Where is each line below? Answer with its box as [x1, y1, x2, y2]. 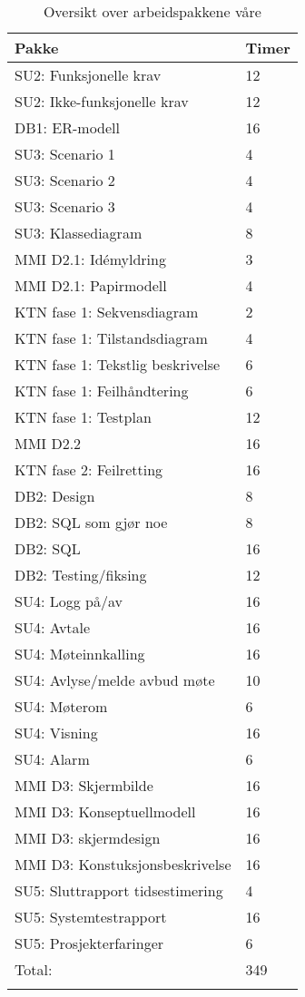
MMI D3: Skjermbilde [15, 775, 153, 796]
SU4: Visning [15, 722, 98, 743]
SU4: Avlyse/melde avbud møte [15, 670, 215, 690]
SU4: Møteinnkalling [15, 643, 145, 664]
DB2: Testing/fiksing [15, 564, 147, 585]
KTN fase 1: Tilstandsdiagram [15, 327, 208, 348]
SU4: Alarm [15, 748, 90, 769]
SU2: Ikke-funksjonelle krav [15, 91, 189, 112]
